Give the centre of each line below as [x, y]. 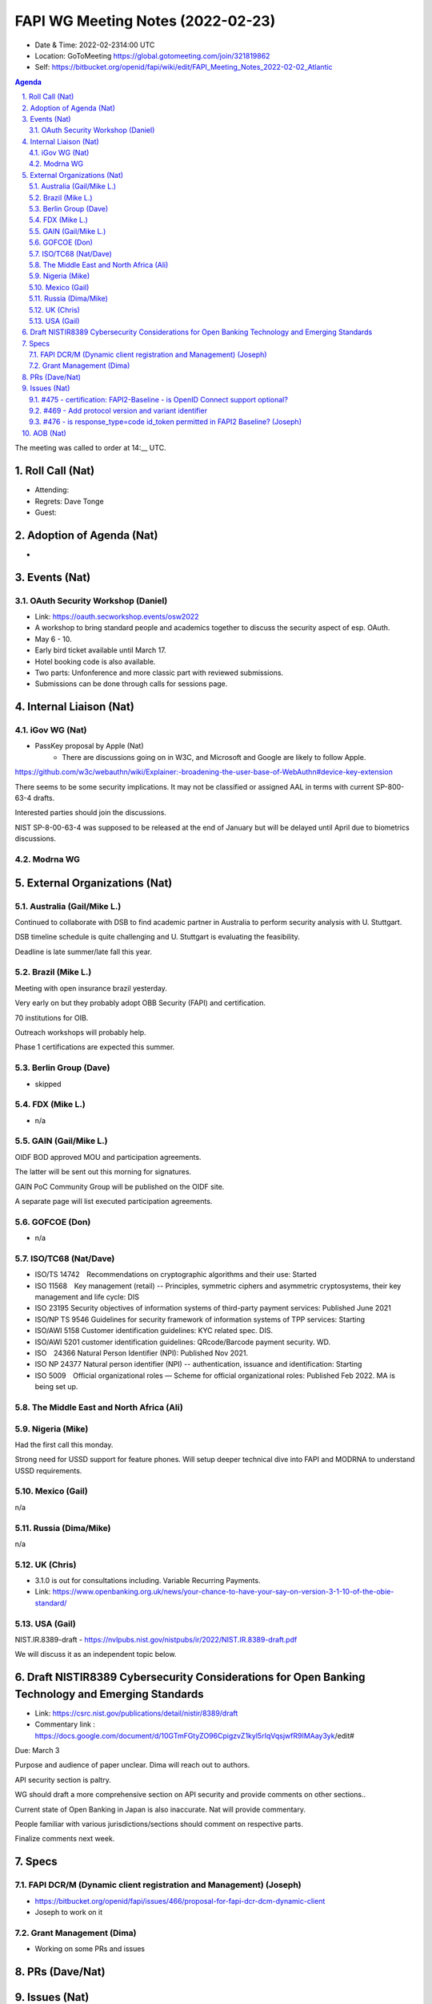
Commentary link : [65, 1724]
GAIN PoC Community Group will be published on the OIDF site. [120, 1186]
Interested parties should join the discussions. [91, 813]
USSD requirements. [48, 1470]
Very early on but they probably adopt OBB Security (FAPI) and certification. [140, 1003]
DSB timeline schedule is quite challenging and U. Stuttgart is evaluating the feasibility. [157, 937]
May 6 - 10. [53, 639]
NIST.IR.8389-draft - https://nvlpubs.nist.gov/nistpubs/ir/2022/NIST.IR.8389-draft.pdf [156, 1640]
